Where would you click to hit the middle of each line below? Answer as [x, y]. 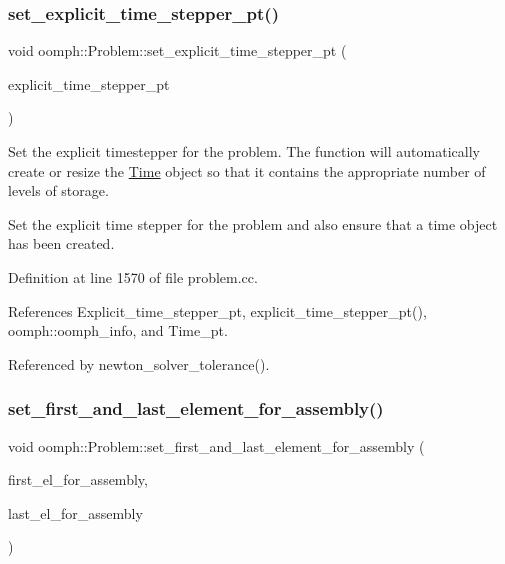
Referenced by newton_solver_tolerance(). [139, 363]
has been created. [61, 243]
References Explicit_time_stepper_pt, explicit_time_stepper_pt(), [217, 310]
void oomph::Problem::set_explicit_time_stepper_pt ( [177, 50]
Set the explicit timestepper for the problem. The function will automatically [244, 151]
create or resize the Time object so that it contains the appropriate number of [247, 170]
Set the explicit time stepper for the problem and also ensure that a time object [253, 223]
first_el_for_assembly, [78, 479]
